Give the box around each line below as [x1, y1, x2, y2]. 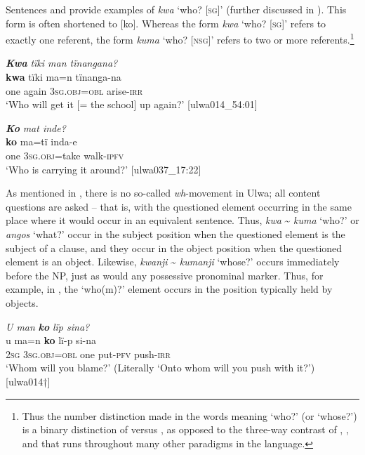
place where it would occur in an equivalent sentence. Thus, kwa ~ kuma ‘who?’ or [6, 213, 359, 227]
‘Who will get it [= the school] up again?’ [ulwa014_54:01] [6, 97, 258, 112]
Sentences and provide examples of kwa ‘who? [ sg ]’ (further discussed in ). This [6, 2, 347, 16]
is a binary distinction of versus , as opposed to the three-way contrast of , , [22, 422, 349, 437]
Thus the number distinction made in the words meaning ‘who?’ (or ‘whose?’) [22, 408, 357, 423]
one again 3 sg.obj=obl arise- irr [6, 83, 143, 98]
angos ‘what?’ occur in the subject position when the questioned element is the [6, 226, 345, 241]
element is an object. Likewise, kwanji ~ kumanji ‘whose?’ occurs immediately [6, 254, 340, 269]
